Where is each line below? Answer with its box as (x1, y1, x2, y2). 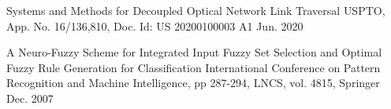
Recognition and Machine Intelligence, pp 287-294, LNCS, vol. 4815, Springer (6, 74, 380, 91)
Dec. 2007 (6, 89, 54, 106)
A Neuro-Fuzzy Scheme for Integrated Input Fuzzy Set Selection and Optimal (6, 44, 382, 60)
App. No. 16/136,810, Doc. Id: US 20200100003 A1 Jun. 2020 (6, 17, 303, 34)
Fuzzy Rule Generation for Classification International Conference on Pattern (6, 59, 381, 75)
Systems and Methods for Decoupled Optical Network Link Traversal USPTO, (6, 2, 385, 18)
